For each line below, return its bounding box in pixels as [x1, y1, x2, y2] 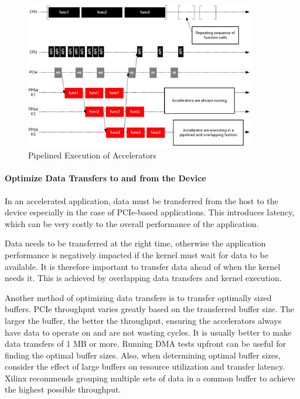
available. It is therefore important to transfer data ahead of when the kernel [5, 260, 281, 272]
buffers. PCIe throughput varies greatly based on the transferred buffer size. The [5, 303, 295, 315]
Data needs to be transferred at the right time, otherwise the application [5, 237, 266, 249]
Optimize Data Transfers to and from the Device [5, 172, 206, 184]
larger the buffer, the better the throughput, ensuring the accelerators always [5, 314, 282, 326]
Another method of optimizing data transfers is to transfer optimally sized [5, 291, 272, 303]
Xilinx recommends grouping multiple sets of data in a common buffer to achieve [5, 371, 295, 384]
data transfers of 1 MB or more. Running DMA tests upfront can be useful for [5, 337, 286, 350]
